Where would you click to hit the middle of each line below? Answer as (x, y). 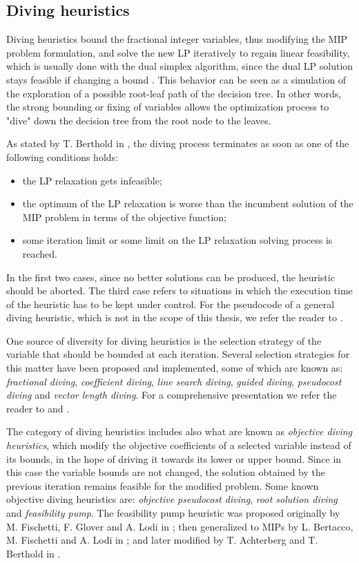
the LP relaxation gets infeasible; (92, 180)
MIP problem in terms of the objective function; (124, 217)
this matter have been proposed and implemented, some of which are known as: (175, 368)
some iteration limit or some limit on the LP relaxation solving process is (177, 240)
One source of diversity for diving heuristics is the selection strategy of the (164, 340)
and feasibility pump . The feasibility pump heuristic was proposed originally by (173, 513)
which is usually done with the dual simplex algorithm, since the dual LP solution (180, 66)
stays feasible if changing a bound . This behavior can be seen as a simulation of (176, 79)
